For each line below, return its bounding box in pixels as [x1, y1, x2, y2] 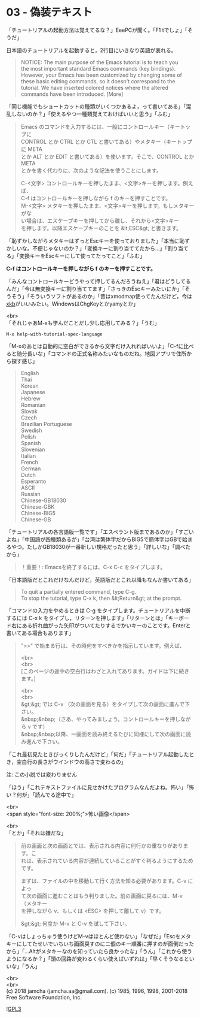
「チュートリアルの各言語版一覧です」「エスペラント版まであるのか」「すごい [6, 528, 194, 535]
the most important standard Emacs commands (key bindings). [20, 65, 176, 72]
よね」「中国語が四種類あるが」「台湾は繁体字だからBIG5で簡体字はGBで [6, 536, 183, 543]
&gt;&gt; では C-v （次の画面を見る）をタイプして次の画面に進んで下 [20, 700, 190, 708]
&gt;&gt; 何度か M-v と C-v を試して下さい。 [20, 920, 130, 927]
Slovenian [20, 446, 45, 453]
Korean [20, 382, 39, 389]
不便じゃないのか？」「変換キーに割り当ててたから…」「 [32, 244, 168, 252]
